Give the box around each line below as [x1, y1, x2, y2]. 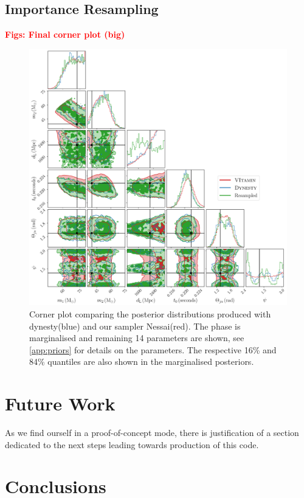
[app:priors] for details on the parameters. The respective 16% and [29, 343, 277, 356]
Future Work [5, 391, 116, 416]
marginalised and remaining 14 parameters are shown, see [29, 331, 244, 344]
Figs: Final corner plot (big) [5, 28, 125, 41]
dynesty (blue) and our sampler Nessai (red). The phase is [29, 319, 241, 332]
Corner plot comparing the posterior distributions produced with [29, 307, 271, 320]
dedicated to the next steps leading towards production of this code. [5, 438, 259, 451]
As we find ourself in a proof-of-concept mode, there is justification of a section [5, 426, 299, 438]
